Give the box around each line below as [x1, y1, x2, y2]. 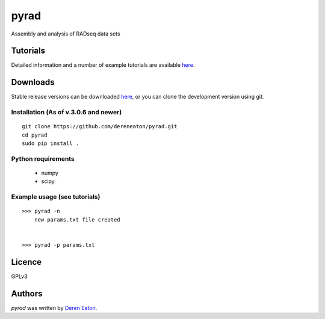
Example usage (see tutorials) [11, 193, 101, 201]
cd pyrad [22, 131, 48, 138]
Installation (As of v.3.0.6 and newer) [11, 108, 122, 117]
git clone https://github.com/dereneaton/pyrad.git [22, 123, 178, 130]
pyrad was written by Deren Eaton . [11, 304, 97, 311]
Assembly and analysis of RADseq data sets [11, 30, 120, 37]
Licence [11, 256, 42, 267]
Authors [11, 288, 43, 299]
